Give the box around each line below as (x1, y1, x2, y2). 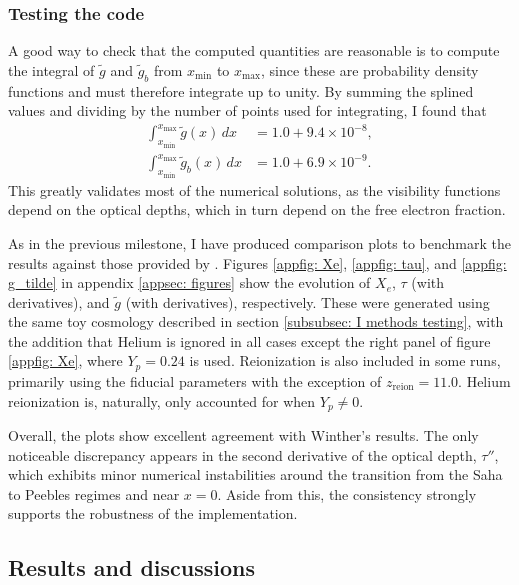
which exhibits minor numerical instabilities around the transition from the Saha (8, 464, 503, 485)
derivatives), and (8, 291, 110, 312)
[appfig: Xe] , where (8, 350, 123, 371)
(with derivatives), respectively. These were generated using (125, 291, 490, 312)
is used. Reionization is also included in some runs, (189, 350, 501, 371)
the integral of (8, 59, 95, 80)
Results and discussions (8, 552, 256, 583)
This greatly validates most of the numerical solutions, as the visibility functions (8, 179, 501, 200)
